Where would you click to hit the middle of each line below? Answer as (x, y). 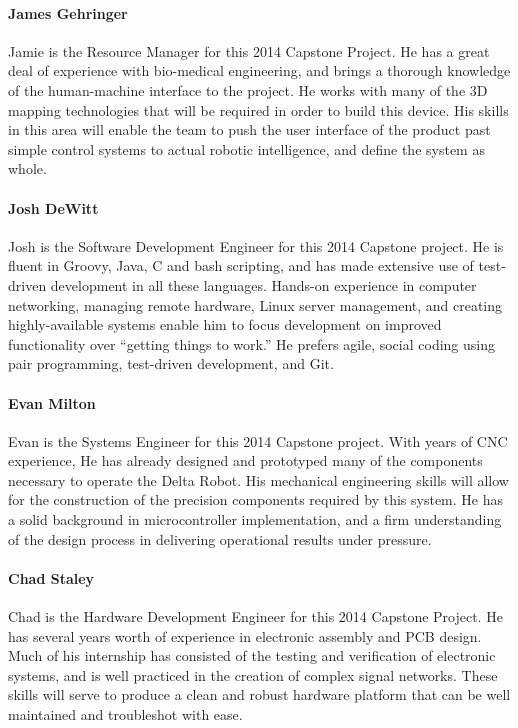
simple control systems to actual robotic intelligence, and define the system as (246, 148)
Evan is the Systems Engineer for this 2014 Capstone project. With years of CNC (258, 440)
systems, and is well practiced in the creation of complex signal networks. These (253, 674)
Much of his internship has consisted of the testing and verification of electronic (252, 655)
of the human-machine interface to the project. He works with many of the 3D (248, 89)
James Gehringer (68, 12)
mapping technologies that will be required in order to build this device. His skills (258, 109)
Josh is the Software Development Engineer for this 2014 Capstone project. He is (256, 245)
